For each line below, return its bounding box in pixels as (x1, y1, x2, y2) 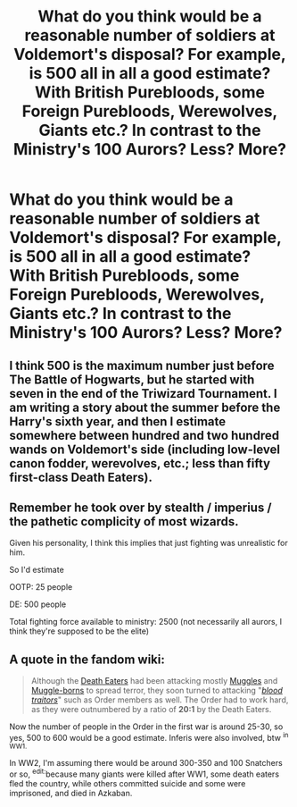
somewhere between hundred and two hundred (9, 427, 279, 443)
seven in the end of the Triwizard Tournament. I (9, 386, 278, 401)
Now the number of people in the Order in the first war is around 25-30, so (9, 721, 284, 732)
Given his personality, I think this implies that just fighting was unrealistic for (9, 538, 288, 549)
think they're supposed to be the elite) (9, 626, 150, 636)
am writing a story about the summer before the (9, 399, 281, 415)
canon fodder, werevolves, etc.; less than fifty (9, 456, 270, 471)
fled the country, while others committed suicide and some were (9, 778, 246, 788)
